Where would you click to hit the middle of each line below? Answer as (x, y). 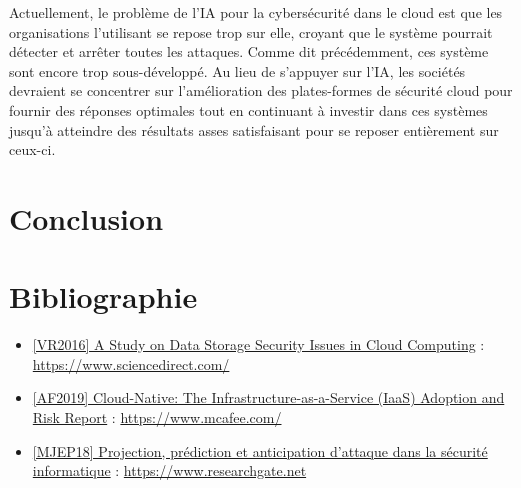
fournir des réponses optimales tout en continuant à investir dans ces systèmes (248, 109)
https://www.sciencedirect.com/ (131, 363)
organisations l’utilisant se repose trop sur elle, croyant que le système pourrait (251, 31)
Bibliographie (103, 296)
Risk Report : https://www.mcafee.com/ (157, 417)
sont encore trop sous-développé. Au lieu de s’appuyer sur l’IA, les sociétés (237, 70)
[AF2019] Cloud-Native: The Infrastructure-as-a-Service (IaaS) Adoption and (268, 397)
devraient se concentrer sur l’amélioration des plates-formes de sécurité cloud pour (261, 90)
